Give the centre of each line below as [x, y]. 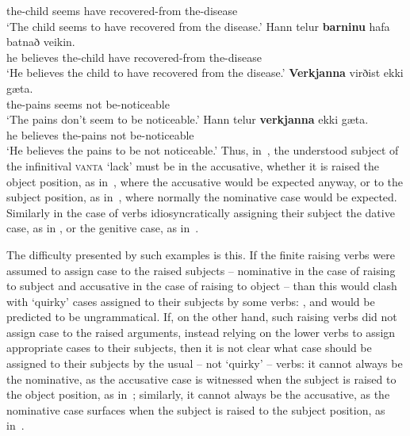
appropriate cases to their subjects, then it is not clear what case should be [189, 348]
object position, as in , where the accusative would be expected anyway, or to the [205, 181]
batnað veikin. [41, 42]
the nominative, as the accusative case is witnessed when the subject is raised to [201, 379]
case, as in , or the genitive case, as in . [103, 228]
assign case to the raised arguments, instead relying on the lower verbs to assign [201, 332]
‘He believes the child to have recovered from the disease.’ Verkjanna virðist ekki [205, 73]
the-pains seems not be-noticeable [88, 103]
